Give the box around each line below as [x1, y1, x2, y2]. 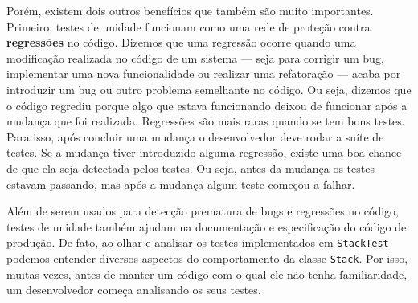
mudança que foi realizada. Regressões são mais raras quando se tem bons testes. [6, 113, 405, 129]
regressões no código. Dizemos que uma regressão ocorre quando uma [6, 34, 356, 51]
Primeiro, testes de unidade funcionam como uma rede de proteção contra [6, 18, 371, 35]
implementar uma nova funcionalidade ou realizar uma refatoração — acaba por [6, 65, 401, 82]
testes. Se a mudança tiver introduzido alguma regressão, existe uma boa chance [6, 144, 402, 161]
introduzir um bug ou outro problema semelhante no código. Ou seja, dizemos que [6, 80, 412, 97]
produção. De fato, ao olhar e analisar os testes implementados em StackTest [6, 234, 389, 251]
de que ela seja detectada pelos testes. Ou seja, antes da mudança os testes [6, 159, 375, 176]
